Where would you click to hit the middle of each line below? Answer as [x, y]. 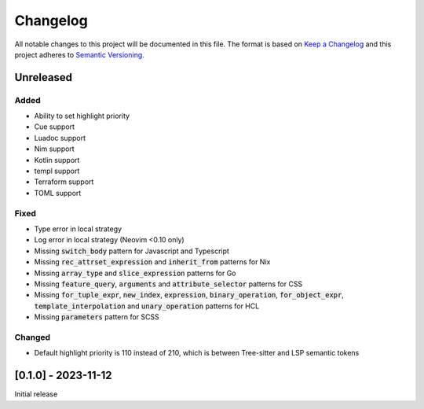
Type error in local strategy [78, 229]
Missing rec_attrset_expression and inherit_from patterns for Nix [152, 262]
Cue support [54, 127]
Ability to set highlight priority [82, 116]
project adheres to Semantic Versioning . [79, 54]
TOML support [58, 193]
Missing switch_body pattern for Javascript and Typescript [132, 251]
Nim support [54, 149]
